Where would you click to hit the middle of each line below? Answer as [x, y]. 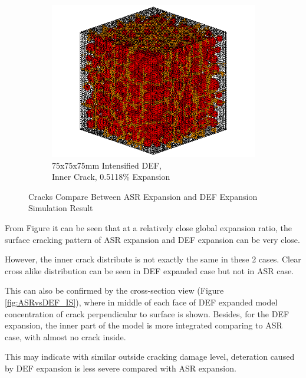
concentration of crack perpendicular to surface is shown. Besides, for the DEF [147, 313]
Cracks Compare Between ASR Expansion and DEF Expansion [143, 196]
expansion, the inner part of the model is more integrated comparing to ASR [144, 325]
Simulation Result [61, 208]
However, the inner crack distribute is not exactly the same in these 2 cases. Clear [153, 259]
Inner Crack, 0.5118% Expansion [111, 177]
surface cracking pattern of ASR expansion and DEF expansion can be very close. [152, 239]
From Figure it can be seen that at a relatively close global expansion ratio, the [148, 227]
